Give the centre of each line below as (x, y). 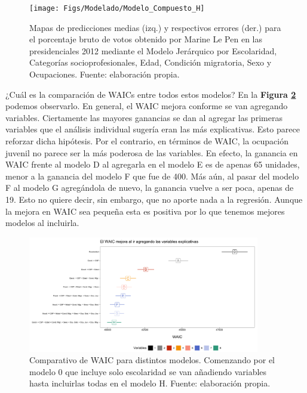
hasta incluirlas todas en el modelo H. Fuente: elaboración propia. (150, 383)
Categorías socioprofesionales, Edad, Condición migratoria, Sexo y (151, 62)
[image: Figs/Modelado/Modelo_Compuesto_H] (117, 8)
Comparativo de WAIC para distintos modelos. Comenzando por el (152, 360)
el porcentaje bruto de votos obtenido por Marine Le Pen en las (146, 39)
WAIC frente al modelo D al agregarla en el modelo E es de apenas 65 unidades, (153, 164)
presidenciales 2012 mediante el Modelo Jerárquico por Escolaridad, (153, 50)
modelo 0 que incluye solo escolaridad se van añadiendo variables (148, 371)
